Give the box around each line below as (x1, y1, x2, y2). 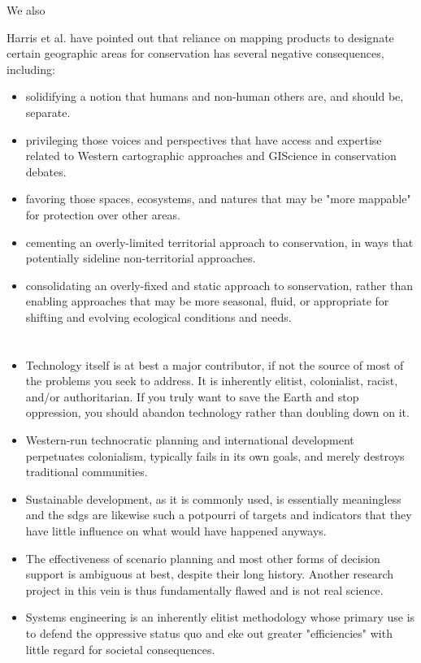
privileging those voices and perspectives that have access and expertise (25, 131, 382, 148)
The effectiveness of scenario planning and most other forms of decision (25, 549, 380, 566)
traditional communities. (25, 463, 148, 480)
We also (7, 2, 46, 18)
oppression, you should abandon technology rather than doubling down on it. (25, 404, 410, 421)
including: (7, 60, 55, 77)
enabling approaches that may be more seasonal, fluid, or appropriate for (25, 292, 389, 310)
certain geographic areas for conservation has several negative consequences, (7, 45, 384, 62)
